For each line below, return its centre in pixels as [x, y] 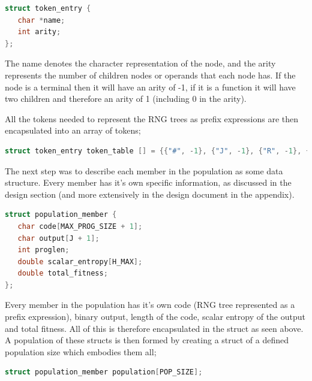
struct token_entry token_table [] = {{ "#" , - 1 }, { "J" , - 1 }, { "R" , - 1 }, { [157, 151]
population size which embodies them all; [81, 351]
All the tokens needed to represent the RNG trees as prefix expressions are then [152, 118]
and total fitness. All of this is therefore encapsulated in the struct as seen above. [154, 328]
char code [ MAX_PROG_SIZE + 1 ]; [80, 226]
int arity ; [39, 32]
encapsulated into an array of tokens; [73, 130]
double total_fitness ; [63, 273]
